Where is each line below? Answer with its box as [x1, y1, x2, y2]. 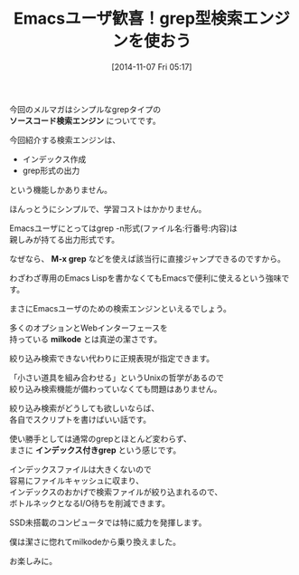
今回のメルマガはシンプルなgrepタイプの [9, 103, 161, 114]
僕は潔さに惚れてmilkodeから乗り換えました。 [9, 536, 182, 547]
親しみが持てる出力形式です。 [9, 234, 120, 244]
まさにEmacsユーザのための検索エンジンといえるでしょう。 [9, 302, 232, 313]
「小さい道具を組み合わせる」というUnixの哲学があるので [9, 372, 224, 383]
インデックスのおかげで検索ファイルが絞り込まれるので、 [9, 486, 223, 497]
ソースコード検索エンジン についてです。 [9, 115, 161, 126]
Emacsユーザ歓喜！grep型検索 [13, 8, 243, 29]
